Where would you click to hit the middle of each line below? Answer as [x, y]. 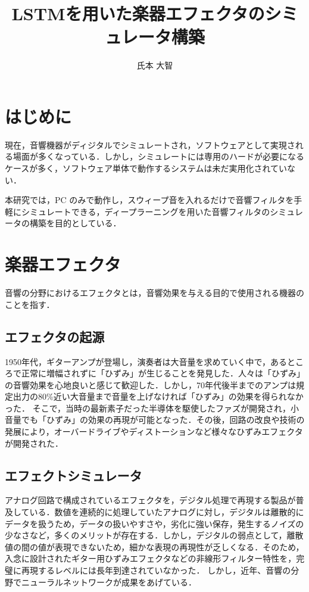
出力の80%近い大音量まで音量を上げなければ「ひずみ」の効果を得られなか [158, 396]
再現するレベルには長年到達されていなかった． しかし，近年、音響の [156, 570]
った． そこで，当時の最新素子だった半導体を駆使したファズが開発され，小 [152, 408]
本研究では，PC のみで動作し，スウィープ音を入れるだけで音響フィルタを [149, 200]
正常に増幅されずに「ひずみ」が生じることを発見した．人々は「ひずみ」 [163, 373]
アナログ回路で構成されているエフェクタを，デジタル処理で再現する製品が [150, 500]
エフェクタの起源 [55, 336]
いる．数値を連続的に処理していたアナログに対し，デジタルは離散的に [167, 512]
